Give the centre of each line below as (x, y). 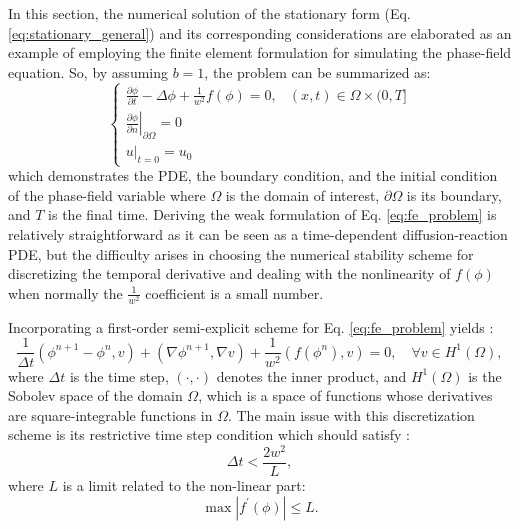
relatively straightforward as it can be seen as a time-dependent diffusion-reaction (258, 233)
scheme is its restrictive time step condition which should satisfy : (209, 434)
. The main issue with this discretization (351, 414)
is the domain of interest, (302, 194)
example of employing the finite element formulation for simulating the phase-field (260, 52)
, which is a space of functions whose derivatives (345, 395)
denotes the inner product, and (311, 375)
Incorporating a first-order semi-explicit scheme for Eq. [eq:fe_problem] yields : (251, 326)
